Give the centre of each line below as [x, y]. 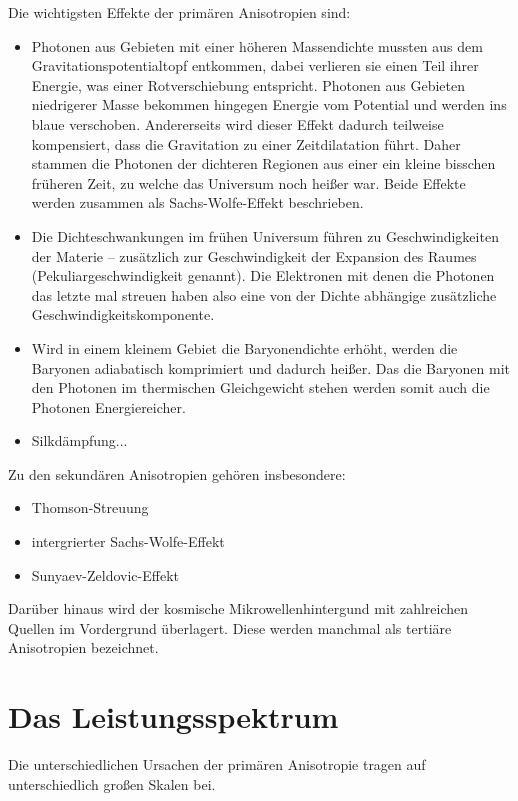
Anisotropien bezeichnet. [83, 647]
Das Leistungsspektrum [173, 716]
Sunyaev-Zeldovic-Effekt [105, 574]
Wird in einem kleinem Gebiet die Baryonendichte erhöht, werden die [244, 347]
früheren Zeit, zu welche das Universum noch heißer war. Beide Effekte [248, 182]
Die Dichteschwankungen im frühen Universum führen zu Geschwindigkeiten [265, 235]
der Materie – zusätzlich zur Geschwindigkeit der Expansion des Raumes [254, 255]
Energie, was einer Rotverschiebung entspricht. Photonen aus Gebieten [248, 84]
